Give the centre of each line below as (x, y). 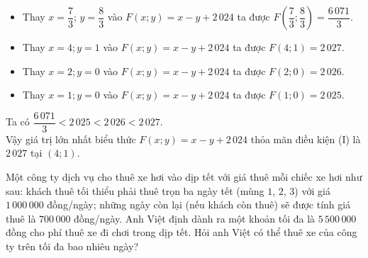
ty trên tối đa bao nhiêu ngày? (72, 246)
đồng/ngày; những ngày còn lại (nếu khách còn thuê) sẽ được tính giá (199, 204)
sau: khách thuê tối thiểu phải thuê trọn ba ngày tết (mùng (135, 190)
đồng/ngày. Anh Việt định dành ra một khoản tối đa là (195, 218)
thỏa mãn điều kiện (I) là (306, 139)
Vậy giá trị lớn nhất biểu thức (71, 139)
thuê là (21, 218)
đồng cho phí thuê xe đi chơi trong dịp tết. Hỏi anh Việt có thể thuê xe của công (182, 232)
